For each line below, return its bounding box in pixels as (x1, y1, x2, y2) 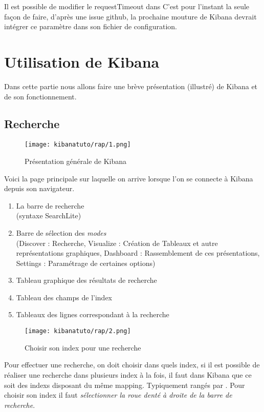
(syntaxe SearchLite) (16, 210, 81, 221)
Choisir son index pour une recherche (25, 342, 141, 353)
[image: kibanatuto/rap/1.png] (25, 141, 131, 149)
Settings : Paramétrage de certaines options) (16, 257, 156, 268)
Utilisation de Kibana (4, 51, 160, 72)
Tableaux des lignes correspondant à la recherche (16, 309, 169, 320)
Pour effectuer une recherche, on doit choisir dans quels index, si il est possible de (4, 359, 260, 370)
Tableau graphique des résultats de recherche (16, 275, 157, 285)
